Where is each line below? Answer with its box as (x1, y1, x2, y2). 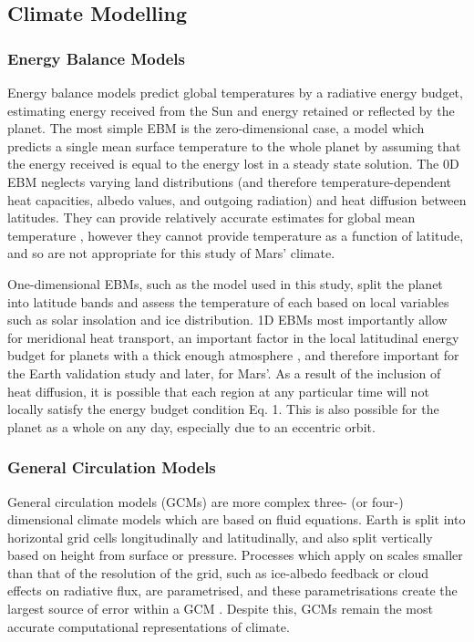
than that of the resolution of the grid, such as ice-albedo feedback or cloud (7, 563, 428, 582)
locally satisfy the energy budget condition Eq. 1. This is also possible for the (7, 399, 439, 419)
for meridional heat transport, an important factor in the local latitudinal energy (7, 327, 459, 347)
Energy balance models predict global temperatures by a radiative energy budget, (7, 83, 463, 101)
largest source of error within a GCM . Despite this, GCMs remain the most (7, 599, 433, 618)
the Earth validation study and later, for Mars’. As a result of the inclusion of (7, 363, 441, 382)
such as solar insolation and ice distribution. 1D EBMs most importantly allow (7, 310, 448, 329)
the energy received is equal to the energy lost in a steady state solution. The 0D (7, 154, 459, 173)
